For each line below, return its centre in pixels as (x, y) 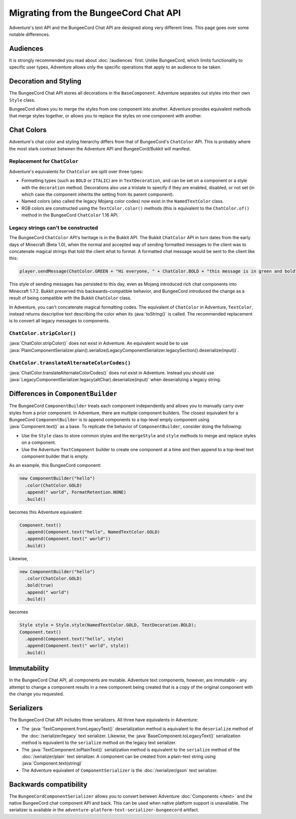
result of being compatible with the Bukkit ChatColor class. (70, 298)
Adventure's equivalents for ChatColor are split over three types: (76, 171)
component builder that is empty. (55, 457)
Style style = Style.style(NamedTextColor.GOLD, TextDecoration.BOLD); (108, 625)
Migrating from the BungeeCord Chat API (95, 13)
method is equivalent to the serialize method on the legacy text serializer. (99, 743)
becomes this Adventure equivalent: (46, 512)
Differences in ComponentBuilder (63, 394)
